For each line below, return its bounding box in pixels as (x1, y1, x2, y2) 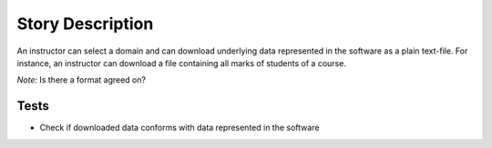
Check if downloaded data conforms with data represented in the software (39, 123, 320, 133)
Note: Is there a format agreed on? (16, 74, 146, 85)
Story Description (16, 14, 154, 34)
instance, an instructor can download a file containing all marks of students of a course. (16, 57, 346, 68)
